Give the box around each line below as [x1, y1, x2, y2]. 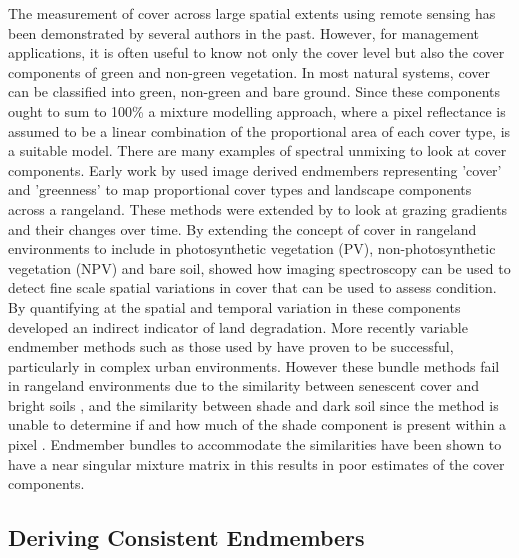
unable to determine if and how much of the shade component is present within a [8, 414, 507, 435]
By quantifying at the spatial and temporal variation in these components [8, 296, 461, 317]
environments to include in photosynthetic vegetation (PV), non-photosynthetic [8, 238, 496, 259]
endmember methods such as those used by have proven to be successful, [8, 336, 454, 357]
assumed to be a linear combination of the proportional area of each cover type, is [8, 120, 511, 141]
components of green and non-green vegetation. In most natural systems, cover [8, 61, 490, 82]
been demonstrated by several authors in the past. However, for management [8, 22, 480, 43]
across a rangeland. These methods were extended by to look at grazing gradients [8, 198, 508, 219]
